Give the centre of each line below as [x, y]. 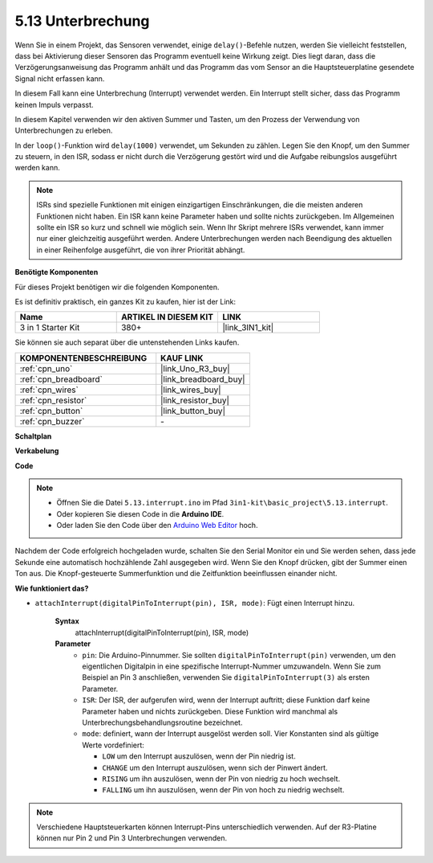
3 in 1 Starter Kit [50, 328]
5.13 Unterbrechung [82, 21]
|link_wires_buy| [191, 390]
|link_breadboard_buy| [203, 379]
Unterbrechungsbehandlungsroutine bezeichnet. [162, 722]
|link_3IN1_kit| [248, 328]
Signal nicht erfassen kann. [60, 78]
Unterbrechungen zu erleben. [64, 131]
